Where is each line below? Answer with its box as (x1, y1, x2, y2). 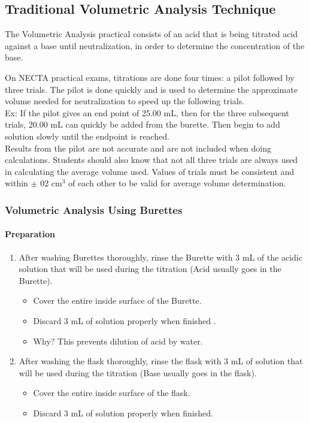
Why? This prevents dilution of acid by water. (33, 334, 203, 347)
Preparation (5, 228, 55, 240)
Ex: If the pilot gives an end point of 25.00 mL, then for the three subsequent (5, 106, 289, 119)
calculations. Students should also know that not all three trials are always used (5, 153, 298, 166)
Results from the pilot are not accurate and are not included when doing (5, 141, 272, 154)
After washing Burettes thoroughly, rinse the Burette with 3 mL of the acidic (19, 250, 302, 263)
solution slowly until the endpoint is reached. (5, 129, 169, 142)
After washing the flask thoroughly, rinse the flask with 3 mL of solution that (19, 355, 303, 367)
